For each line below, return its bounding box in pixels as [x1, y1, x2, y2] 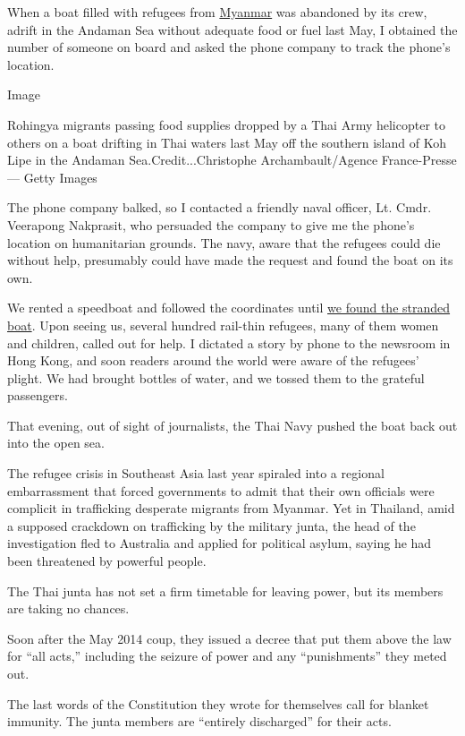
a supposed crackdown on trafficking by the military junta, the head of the [7, 516, 416, 535]
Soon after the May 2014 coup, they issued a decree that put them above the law [7, 629, 452, 647]
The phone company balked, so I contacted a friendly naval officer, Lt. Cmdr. [7, 198, 432, 217]
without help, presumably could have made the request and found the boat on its [7, 251, 453, 270]
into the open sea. [7, 433, 105, 452]
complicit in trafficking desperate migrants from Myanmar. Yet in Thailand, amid [7, 499, 455, 518]
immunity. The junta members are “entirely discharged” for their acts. [7, 712, 392, 731]
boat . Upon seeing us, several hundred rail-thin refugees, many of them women [7, 315, 439, 334]
